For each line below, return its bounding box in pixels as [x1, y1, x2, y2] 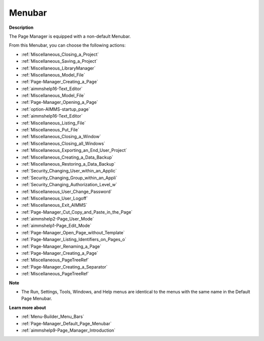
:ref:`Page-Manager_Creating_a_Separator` [21, 264, 108, 269]
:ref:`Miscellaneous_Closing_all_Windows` [21, 140, 106, 146]
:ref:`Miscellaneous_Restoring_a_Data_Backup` [21, 161, 116, 167]
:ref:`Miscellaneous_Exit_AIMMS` [21, 202, 88, 208]
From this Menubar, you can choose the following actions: [9, 42, 126, 49]
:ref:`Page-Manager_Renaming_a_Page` [21, 243, 102, 249]
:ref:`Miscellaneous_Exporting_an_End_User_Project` [21, 147, 127, 153]
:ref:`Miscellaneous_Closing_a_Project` [21, 51, 99, 57]
